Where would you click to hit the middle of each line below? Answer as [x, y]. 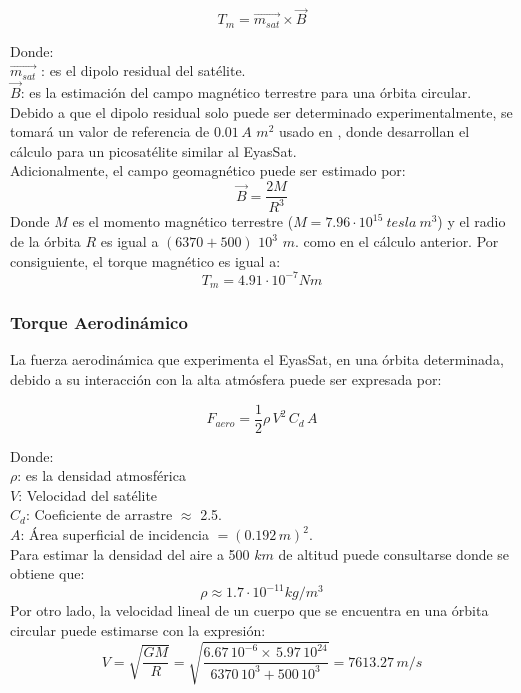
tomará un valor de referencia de [110, 131]
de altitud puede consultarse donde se [394, 553]
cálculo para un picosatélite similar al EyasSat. [153, 150]
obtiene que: [47, 573]
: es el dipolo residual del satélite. [143, 70]
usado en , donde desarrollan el [374, 131]
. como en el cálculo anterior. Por [397, 241]
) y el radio [471, 221]
